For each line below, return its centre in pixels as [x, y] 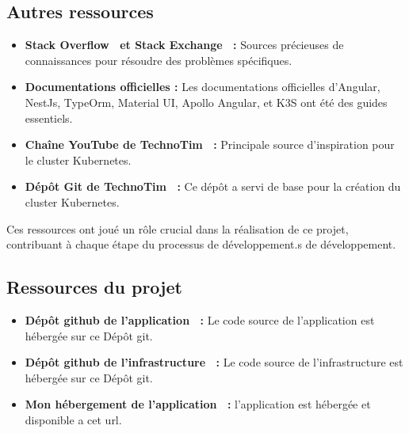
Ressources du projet [94, 287]
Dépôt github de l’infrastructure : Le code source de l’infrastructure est [214, 362]
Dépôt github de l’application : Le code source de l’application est [200, 319]
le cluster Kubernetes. [78, 160]
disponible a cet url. [73, 419]
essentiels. [49, 118]
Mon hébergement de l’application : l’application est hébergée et [198, 404]
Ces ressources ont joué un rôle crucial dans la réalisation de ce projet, [178, 228]
